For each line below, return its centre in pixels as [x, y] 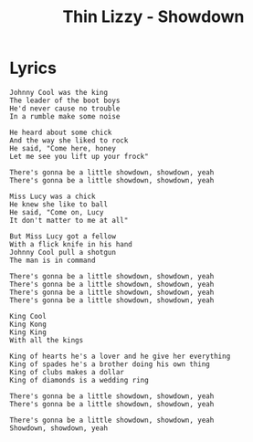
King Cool [28, 316]
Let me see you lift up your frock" [79, 156]
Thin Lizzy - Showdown [153, 17]
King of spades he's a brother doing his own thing [110, 364]
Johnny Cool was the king [58, 92]
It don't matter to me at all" [69, 220]
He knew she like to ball [58, 204]
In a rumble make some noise [65, 116]
